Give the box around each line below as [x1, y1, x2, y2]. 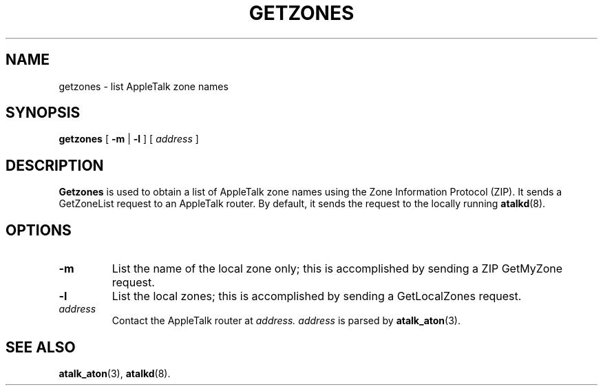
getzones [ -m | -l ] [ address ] [59, 133, 199, 145]
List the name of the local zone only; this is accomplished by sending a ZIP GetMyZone [112, 262, 563, 276]
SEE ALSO [6, 338, 76, 356]
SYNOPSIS [6, 104, 81, 122]
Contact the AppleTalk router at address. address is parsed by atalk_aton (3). [112, 315, 461, 327]
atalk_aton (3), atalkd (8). [59, 367, 171, 379]
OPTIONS [6, 221, 72, 239]
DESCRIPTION [6, 156, 104, 174]
